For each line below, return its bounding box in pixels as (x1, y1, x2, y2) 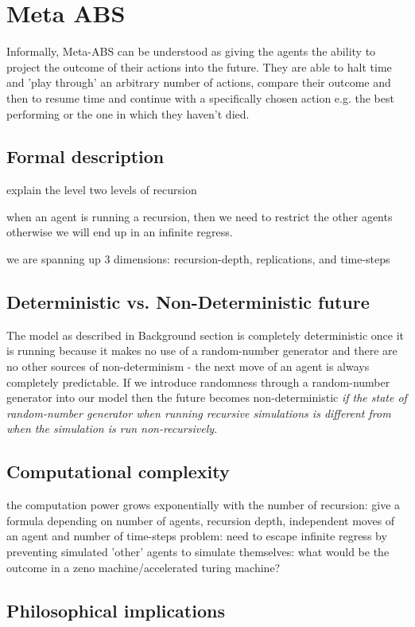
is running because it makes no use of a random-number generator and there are (6, 342, 398, 359)
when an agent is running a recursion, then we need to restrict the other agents (6, 208, 393, 224)
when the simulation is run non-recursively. (6, 420, 218, 437)
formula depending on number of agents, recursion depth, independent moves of (6, 512, 395, 528)
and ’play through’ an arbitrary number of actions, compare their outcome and (6, 74, 391, 91)
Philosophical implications (6, 598, 225, 622)
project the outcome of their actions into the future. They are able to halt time (6, 58, 392, 75)
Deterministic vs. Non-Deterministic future (6, 290, 370, 314)
